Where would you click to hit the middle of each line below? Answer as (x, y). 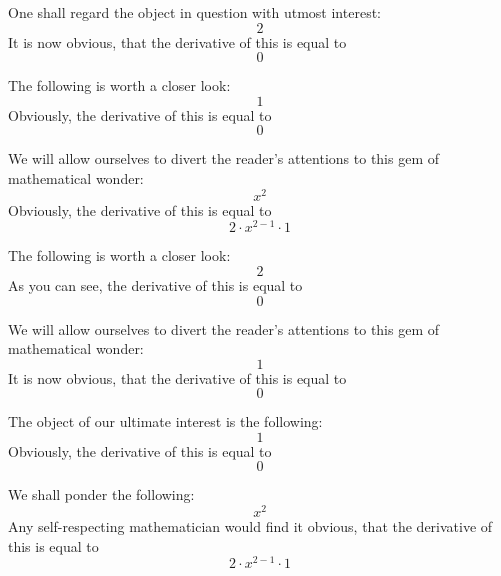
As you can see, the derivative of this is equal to (155, 284)
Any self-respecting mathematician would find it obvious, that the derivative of (250, 526)
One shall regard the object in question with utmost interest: (194, 12)
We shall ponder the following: (101, 494)
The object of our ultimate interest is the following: (165, 421)
